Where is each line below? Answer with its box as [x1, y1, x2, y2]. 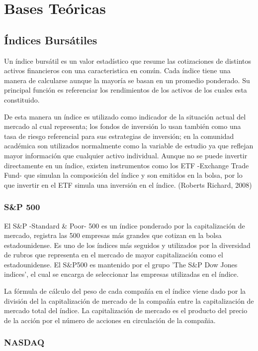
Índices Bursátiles [4, 32, 97, 47]
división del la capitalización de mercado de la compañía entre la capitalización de [4, 295, 254, 306]
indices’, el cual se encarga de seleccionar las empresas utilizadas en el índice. [4, 269, 239, 279]
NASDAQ [4, 336, 45, 349]
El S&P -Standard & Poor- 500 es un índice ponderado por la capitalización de [4, 220, 245, 231]
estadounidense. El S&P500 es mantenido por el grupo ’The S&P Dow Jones [4, 259, 238, 269]
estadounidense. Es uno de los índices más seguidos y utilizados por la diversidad [4, 239, 251, 250]
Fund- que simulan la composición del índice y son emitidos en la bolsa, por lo [4, 170, 243, 180]
